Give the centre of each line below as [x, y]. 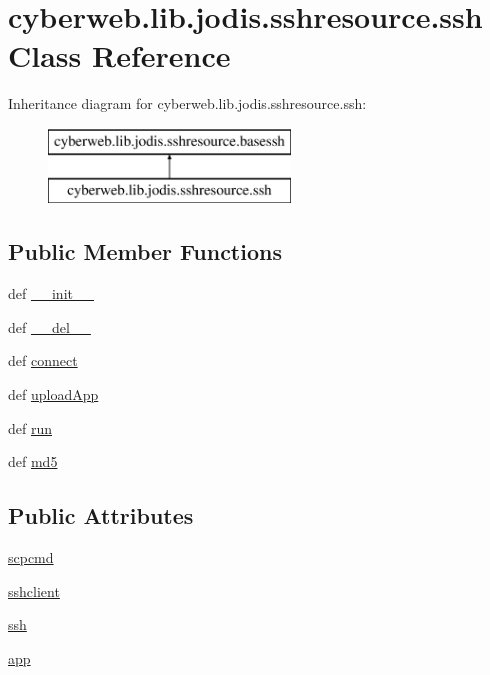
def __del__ [49, 326]
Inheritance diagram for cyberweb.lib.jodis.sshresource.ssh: [187, 103]
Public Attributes [101, 515]
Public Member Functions [145, 251]
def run [30, 427]
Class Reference [119, 55]
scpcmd [31, 557]
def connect [43, 360]
